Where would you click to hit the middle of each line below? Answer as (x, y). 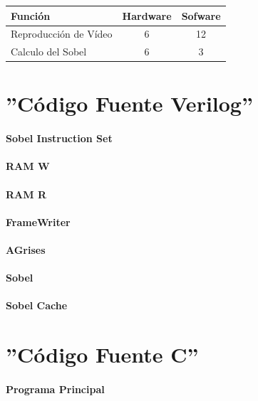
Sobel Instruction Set (59, 138)
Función (31, 15)
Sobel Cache (37, 305)
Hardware (147, 15)
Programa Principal (55, 389)
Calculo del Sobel (49, 52)
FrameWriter (38, 221)
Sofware (201, 15)
